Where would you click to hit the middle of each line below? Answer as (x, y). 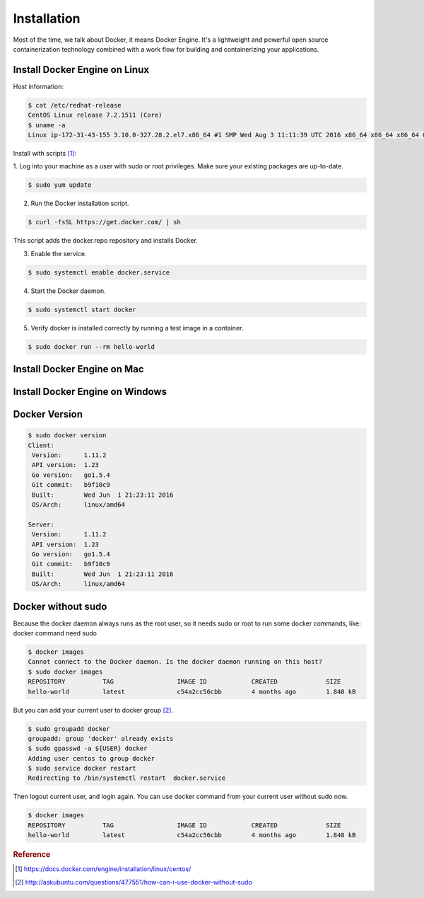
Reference (32, 855)
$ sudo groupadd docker (69, 729)
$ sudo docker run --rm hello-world (92, 346)
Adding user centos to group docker (92, 758)
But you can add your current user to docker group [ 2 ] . (93, 710)
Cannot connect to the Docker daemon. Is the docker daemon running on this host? (175, 662)
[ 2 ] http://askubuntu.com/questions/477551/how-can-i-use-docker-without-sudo (134, 882)
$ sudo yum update (60, 185)
